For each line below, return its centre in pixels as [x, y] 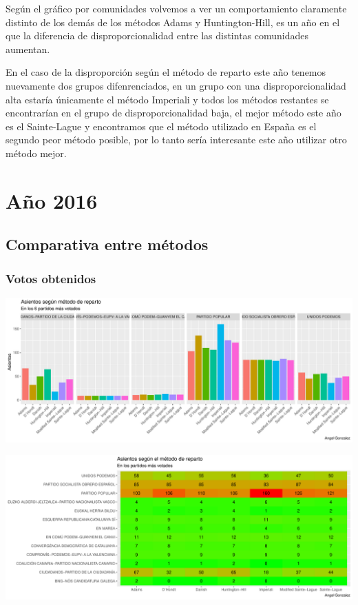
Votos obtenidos [51, 278]
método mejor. [36, 153]
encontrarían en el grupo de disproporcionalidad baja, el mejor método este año [173, 113]
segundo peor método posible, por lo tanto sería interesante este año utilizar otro [176, 140]
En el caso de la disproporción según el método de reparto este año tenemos [166, 72]
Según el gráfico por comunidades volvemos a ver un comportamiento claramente [176, 8]
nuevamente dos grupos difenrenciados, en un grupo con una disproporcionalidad [176, 85]
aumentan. [28, 49]
